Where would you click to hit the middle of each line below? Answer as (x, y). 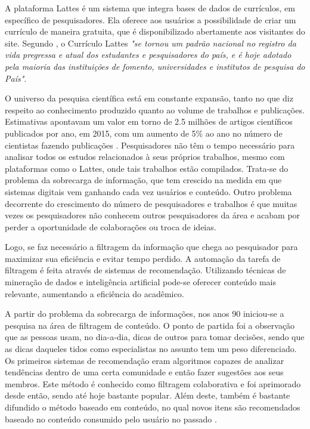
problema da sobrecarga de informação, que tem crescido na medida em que (143, 180)
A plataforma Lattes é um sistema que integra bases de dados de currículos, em (150, 8)
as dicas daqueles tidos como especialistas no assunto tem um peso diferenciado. (151, 349)
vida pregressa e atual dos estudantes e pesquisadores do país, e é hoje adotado (148, 55)
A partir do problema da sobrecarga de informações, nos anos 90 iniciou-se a (145, 314)
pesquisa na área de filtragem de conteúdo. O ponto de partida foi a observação (150, 325)
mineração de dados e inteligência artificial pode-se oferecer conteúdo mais (140, 282)
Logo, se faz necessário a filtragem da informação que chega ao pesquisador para (151, 247)
